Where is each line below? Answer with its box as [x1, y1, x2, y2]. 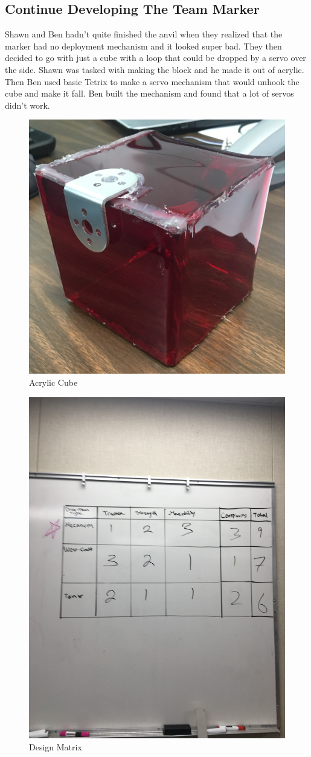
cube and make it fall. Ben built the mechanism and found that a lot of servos [5, 87, 294, 100]
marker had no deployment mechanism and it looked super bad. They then [5, 39, 282, 52]
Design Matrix [29, 740, 82, 753]
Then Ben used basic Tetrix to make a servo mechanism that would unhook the [5, 75, 300, 88]
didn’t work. [5, 98, 50, 111]
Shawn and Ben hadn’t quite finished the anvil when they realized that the [5, 28, 283, 40]
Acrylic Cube [29, 376, 78, 389]
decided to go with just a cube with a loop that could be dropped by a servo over [5, 51, 306, 64]
